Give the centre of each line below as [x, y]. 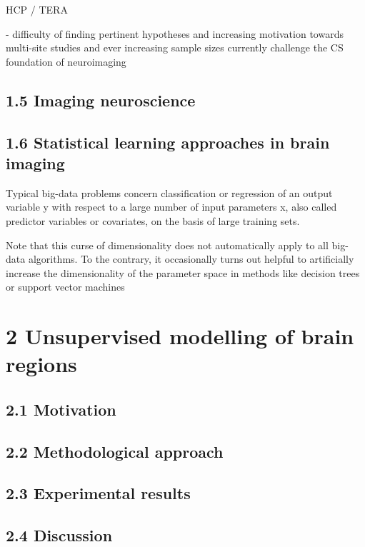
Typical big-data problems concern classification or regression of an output [169, 192]
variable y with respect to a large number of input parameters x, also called [171, 207]
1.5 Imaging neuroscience [101, 100]
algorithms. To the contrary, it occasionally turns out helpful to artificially [191, 259]
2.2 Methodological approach [115, 451]
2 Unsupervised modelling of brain [180, 336]
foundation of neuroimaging [66, 61]
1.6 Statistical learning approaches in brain [168, 142]
